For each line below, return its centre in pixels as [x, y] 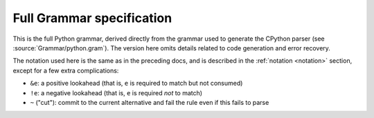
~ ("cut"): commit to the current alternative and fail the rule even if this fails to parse [150, 102]
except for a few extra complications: [66, 70]
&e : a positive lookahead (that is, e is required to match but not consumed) [136, 83]
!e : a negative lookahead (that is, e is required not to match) [116, 92]
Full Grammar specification [92, 18]
